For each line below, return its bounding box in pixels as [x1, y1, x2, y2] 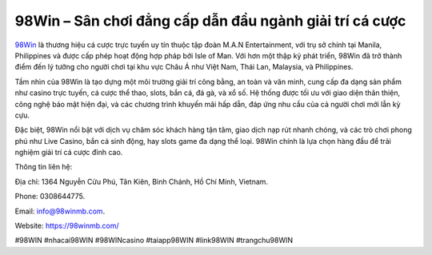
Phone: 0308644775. [14, 192, 86, 201]
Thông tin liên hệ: [14, 162, 73, 172]
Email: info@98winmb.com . [14, 206, 106, 216]
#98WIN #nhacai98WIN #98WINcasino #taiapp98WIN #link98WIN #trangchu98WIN [14, 236, 294, 245]
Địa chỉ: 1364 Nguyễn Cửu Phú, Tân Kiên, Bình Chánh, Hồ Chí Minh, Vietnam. [14, 177, 268, 186]
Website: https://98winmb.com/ [14, 221, 119, 231]
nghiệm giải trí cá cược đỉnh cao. [14, 148, 123, 157]
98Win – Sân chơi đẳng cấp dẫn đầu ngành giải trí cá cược [14, 12, 406, 30]
